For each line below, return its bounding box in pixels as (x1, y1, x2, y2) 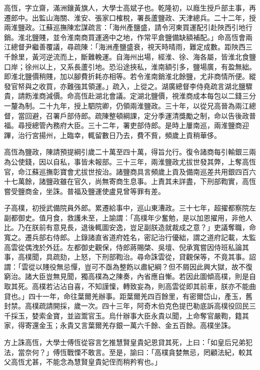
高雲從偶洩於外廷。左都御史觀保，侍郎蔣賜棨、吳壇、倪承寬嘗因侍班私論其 (4, 241, 249, 252)
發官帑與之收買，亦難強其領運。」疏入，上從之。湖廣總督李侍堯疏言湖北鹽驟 (4, 80, 252, 91)
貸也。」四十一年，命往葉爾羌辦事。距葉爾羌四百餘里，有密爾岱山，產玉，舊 (4, 290, 252, 301)
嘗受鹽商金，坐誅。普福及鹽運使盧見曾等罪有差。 (4, 185, 165, 196)
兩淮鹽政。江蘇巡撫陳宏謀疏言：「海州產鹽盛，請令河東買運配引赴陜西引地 (4, 22, 245, 32)
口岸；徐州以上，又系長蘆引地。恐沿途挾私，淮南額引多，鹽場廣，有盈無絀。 (4, 61, 256, 71)
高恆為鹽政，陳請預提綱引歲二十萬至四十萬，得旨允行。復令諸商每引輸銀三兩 (4, 146, 256, 157)
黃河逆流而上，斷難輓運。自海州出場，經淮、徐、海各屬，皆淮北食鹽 (31, 51, 256, 61)
